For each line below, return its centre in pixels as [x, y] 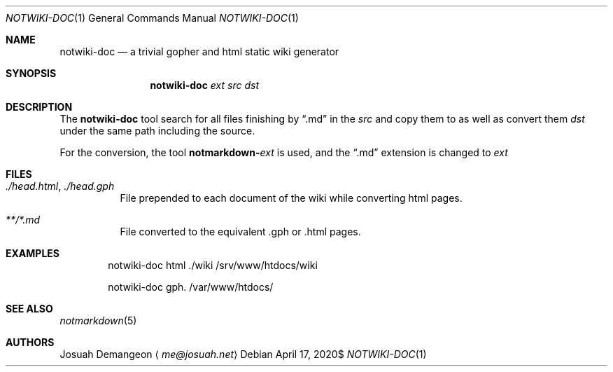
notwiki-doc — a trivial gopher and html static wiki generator [199, 51]
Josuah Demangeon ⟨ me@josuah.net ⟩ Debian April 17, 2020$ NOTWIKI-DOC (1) [243, 354]
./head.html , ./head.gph [60, 186]
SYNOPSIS [31, 73]
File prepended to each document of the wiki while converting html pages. [291, 198]
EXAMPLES [33, 253]
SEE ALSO [29, 309]
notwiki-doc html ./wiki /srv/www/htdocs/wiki [213, 265]
